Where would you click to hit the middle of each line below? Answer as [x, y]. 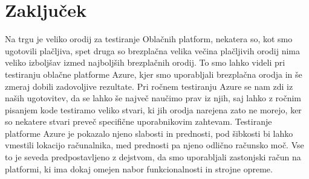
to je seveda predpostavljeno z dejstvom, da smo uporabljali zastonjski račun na [153, 157]
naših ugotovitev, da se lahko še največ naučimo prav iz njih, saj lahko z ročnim [153, 98]
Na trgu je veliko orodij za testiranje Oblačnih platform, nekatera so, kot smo [149, 39]
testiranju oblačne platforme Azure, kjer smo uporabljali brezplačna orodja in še [154, 74]
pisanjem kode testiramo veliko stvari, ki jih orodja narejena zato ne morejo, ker [153, 109]
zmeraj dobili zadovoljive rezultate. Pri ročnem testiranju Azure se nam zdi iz [149, 86]
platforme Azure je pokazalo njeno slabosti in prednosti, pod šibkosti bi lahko [149, 133]
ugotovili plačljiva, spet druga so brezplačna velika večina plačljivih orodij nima [152, 50]
